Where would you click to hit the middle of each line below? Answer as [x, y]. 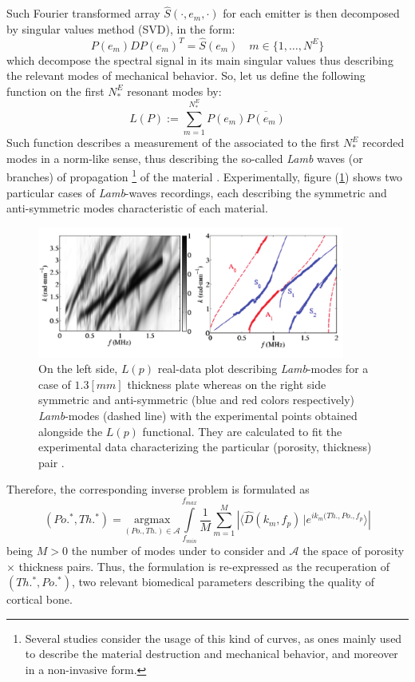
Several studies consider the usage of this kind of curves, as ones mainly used [213, 638]
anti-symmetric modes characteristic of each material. [137, 208]
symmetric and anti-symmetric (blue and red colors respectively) [196, 400]
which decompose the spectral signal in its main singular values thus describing [200, 59]
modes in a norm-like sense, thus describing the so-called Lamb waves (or [185, 158]
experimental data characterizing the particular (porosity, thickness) [205, 447]
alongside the [71, 431]
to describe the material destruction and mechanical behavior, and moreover [211, 654]
